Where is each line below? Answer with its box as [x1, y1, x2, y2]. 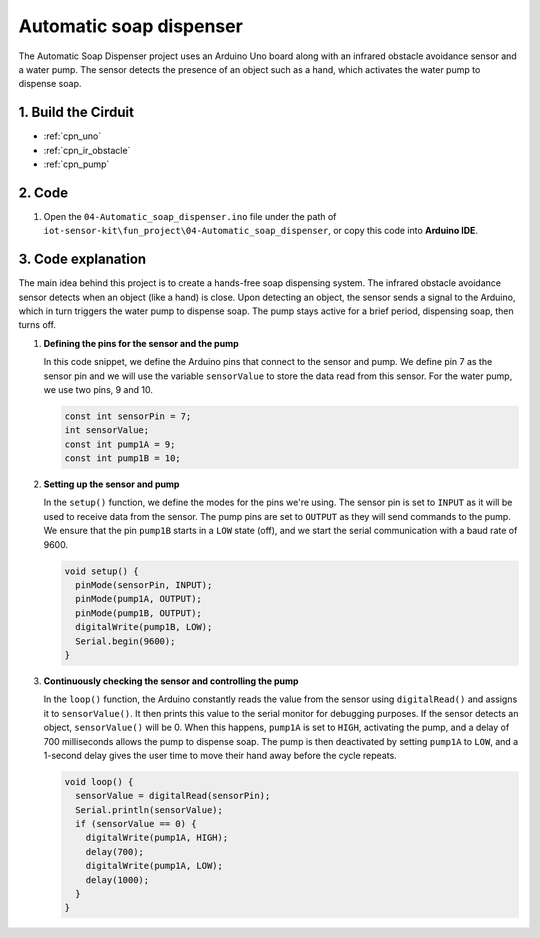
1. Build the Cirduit [18, 104, 135, 121]
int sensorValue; [64, 425, 150, 436]
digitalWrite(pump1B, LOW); [75, 621, 213, 633]
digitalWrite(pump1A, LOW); [85, 860, 224, 872]
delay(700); [85, 846, 145, 857]
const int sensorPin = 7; [64, 410, 192, 422]
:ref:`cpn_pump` [43, 158, 110, 170]
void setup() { [64, 565, 139, 577]
